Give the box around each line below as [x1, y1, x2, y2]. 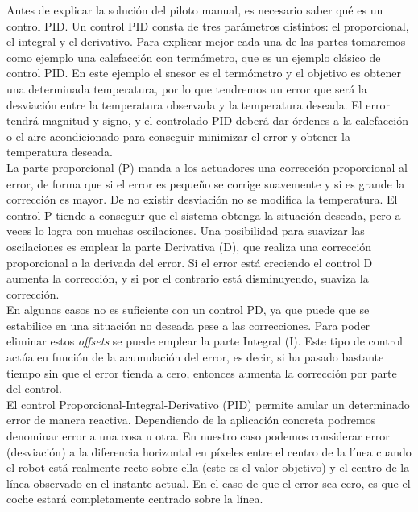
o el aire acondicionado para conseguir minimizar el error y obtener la [6, 127, 350, 144]
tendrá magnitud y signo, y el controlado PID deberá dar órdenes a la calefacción [6, 112, 408, 129]
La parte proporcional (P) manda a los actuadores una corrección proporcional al [6, 159, 408, 175]
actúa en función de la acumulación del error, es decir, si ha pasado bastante [6, 349, 384, 365]
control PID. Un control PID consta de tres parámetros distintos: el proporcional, [6, 17, 409, 34]
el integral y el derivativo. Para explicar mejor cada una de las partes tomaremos [6, 33, 406, 50]
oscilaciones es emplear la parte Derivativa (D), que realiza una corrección [6, 237, 372, 254]
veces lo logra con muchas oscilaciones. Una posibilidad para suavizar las [6, 222, 365, 239]
